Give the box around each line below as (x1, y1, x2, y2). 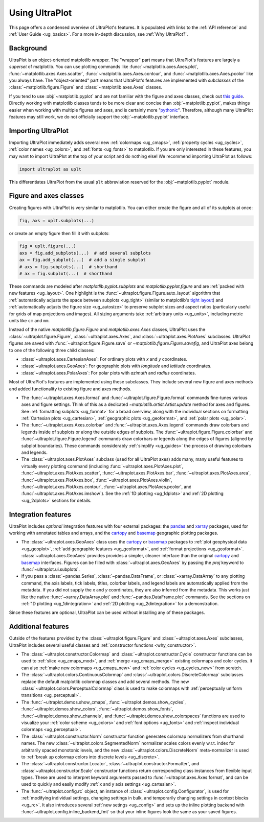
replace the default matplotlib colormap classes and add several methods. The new (21, 679, 189, 684)
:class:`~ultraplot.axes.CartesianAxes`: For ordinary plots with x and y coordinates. (21, 356, 188, 362)
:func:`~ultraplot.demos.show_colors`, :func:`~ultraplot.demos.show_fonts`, (21, 706, 174, 712)
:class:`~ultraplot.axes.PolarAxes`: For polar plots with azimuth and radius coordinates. (21, 370, 196, 376)
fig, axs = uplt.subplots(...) (19, 218, 95, 223)
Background (9, 44, 47, 52)
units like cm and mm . (9, 317, 50, 323)
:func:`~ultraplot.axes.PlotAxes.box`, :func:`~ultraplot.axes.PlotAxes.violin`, (21, 477, 173, 483)
